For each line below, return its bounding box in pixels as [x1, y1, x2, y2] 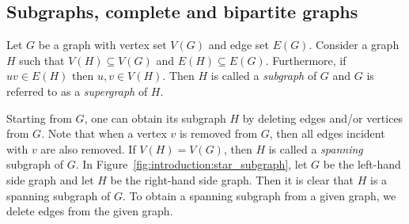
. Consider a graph [309, 36, 400, 53]
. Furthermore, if [265, 51, 347, 68]
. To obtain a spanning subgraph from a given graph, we [122, 187, 396, 203]
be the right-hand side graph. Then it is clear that [110, 171, 354, 188]
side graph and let [6, 171, 94, 188]
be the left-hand [323, 156, 401, 173]
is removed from [179, 125, 258, 142]
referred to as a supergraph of [6, 82, 148, 99]
